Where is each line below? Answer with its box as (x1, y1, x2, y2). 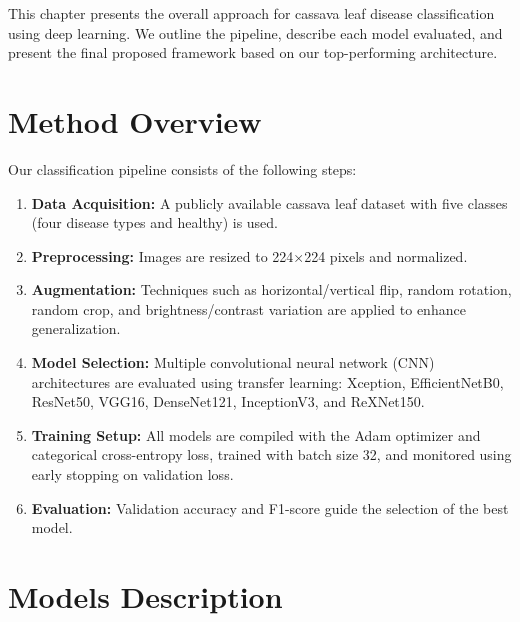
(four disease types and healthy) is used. (31, 212, 278, 233)
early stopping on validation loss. (31, 464, 234, 485)
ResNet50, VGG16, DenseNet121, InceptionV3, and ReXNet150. (31, 391, 425, 412)
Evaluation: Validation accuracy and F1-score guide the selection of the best (31, 497, 509, 518)
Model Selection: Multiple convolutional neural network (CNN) (31, 352, 435, 373)
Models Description (8, 576, 283, 616)
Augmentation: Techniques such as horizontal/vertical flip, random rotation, (31, 279, 512, 300)
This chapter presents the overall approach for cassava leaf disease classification (8, 3, 495, 23)
